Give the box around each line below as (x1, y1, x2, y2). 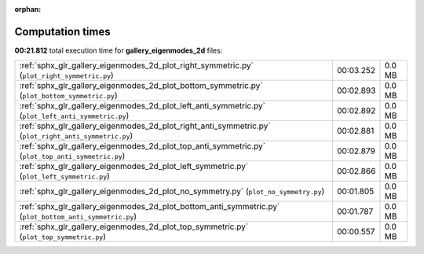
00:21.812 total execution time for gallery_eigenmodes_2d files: (14, 46, 223, 55)
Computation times (14, 24, 111, 39)
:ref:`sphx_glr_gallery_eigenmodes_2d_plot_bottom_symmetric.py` (19, 80, 263, 91)
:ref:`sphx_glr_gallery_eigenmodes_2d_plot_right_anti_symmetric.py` (19, 120, 271, 131)
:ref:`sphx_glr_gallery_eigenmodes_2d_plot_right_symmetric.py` (19, 60, 254, 71)
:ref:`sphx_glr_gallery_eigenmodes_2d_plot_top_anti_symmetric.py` (19, 141, 266, 152)
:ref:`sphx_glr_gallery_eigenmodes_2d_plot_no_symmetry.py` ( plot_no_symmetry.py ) (19, 186, 325, 197)
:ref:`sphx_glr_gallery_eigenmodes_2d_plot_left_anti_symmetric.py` (19, 101, 266, 112)
